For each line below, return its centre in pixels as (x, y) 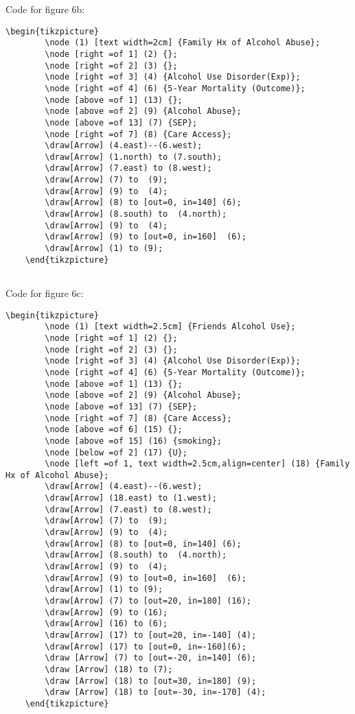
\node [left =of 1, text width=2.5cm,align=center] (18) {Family (197, 464)
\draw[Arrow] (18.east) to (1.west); (131, 498)
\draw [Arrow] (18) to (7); (109, 669)
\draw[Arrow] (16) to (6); (106, 624)
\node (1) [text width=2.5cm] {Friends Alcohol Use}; (170, 327)
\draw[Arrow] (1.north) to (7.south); (133, 157)
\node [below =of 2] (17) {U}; (116, 452)
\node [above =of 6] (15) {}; (114, 430)
